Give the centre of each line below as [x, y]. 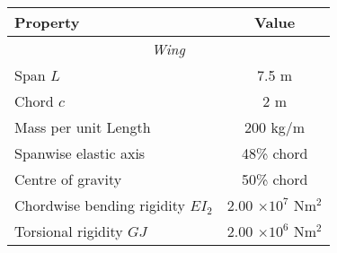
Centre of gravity [68, 179]
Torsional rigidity [69, 231]
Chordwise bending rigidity [100, 205]
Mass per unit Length [83, 127]
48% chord [275, 153]
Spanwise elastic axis [80, 153]
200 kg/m [275, 127]
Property [47, 22]
